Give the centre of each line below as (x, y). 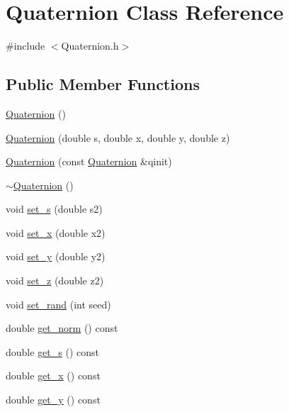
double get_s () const (52, 351)
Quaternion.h (90, 46)
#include (25, 46)
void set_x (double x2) (56, 232)
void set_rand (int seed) (58, 304)
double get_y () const (53, 400)
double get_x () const (53, 375)
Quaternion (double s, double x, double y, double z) (118, 137)
